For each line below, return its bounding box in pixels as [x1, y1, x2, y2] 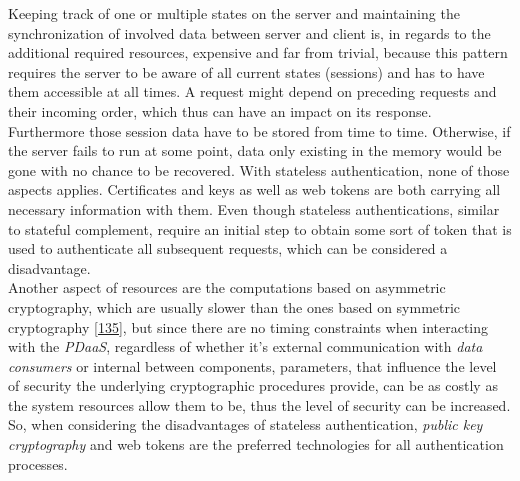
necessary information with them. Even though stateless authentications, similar [8, 198, 500, 219]
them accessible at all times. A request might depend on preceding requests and [8, 81, 497, 102]
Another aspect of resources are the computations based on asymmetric [8, 277, 446, 298]
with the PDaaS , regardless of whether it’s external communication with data [8, 336, 483, 357]
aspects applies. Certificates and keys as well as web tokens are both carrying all [8, 179, 501, 200]
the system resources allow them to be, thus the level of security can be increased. [8, 394, 511, 415]
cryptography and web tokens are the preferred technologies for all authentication [8, 434, 504, 455]
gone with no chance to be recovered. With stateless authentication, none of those [8, 159, 510, 180]
